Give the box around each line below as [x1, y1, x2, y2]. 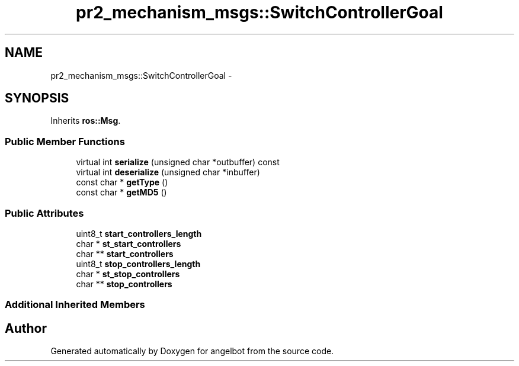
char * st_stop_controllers [76, 268, 180, 279]
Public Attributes [5, 207, 84, 219]
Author [5, 320, 47, 336]
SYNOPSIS [5, 91, 69, 106]
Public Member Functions [5, 135, 125, 147]
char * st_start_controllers [76, 238, 181, 249]
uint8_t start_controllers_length [76, 228, 202, 239]
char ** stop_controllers [76, 278, 172, 289]
